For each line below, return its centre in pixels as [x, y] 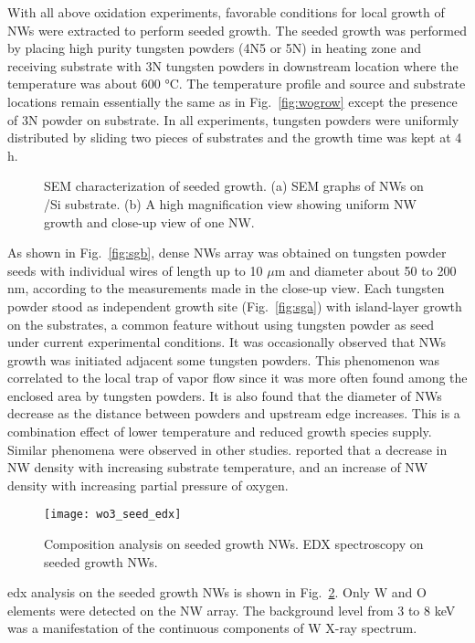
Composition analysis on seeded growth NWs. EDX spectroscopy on [234, 544]
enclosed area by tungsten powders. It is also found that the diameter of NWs [225, 395]
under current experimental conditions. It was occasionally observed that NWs [227, 342]
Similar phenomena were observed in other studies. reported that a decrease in [227, 449]
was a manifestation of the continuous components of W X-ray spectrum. [212, 628]
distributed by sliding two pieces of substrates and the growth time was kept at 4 [235, 137]
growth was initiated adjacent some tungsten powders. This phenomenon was [224, 359]
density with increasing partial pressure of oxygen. [148, 485]
